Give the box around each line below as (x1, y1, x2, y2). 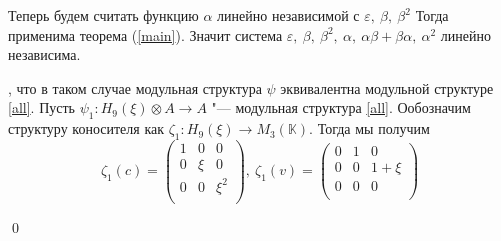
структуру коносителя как (8, 118, 165, 139)
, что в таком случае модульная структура (8, 77, 262, 98)
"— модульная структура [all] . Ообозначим (211, 97, 471, 118)
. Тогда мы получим (309, 118, 430, 139)
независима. (8, 44, 81, 65)
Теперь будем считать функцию (8, 5, 199, 25)
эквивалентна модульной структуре (280, 77, 494, 98)
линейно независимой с (217, 5, 360, 25)
